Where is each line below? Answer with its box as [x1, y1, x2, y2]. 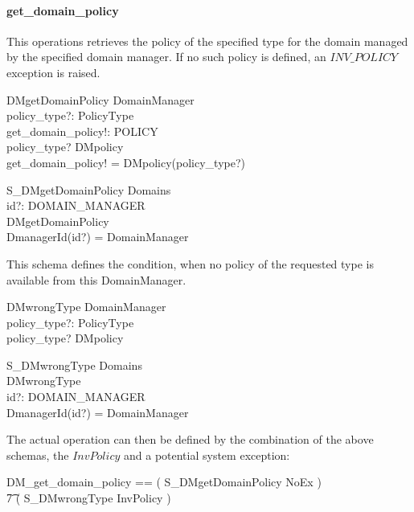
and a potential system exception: [123, 446, 290, 463]
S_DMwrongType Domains [6, 356, 142, 373]
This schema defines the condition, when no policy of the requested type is [6, 255, 374, 272]
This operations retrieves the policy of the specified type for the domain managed [6, 32, 408, 49]
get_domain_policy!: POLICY [6, 122, 158, 139]
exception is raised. [6, 63, 100, 80]
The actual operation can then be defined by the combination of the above [6, 431, 374, 448]
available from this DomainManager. [6, 271, 187, 288]
